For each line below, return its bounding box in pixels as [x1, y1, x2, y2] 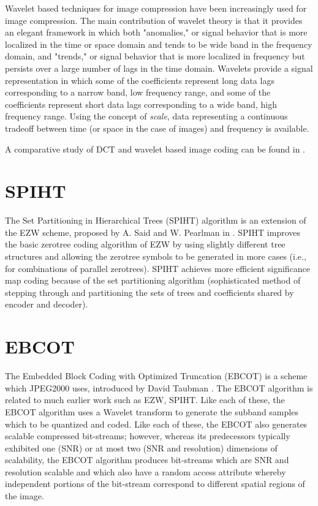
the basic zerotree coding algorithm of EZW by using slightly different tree [5, 238, 286, 251]
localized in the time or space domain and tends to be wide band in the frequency [5, 37, 312, 50]
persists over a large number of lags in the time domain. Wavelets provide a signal [5, 61, 313, 74]
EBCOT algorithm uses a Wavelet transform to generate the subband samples [5, 405, 298, 418]
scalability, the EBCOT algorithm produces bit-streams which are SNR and [5, 453, 289, 466]
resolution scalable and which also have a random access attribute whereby [5, 465, 286, 478]
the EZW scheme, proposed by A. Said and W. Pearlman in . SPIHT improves [5, 225, 301, 238]
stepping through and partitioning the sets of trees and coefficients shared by [5, 285, 294, 298]
